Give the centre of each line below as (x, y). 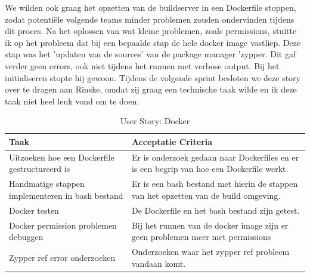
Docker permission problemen (63, 225)
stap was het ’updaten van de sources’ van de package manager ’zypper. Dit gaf (151, 54)
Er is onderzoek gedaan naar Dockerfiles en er (215, 157)
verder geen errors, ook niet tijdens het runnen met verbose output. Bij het (142, 65)
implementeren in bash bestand (66, 195)
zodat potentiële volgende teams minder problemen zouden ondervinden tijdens (150, 19)
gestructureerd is (40, 169)
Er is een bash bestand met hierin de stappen (215, 184)
